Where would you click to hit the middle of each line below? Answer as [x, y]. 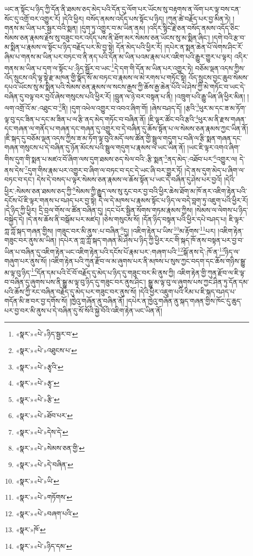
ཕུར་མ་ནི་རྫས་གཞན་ [222, 119]
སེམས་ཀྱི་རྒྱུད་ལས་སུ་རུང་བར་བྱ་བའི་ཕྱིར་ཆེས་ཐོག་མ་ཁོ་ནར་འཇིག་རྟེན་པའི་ [161, 191]
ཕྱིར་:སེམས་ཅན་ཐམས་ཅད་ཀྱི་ [39, 191]
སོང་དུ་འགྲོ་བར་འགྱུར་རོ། [33, 18]
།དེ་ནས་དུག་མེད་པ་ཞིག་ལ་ [215, 170]
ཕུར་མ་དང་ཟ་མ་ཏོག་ [223, 108]
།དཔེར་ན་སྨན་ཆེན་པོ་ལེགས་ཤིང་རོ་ [204, 47]
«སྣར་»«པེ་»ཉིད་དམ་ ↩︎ [44, 546]
